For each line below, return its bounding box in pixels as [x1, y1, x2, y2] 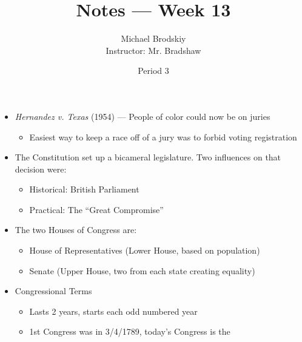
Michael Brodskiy [121, 32, 186, 45]
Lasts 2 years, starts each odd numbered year [29, 304, 198, 317]
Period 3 [138, 64, 169, 77]
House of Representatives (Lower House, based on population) [29, 244, 260, 257]
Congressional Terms [15, 284, 92, 297]
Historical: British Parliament [29, 183, 139, 196]
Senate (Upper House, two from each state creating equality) [29, 264, 255, 277]
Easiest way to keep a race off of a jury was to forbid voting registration [29, 130, 297, 143]
